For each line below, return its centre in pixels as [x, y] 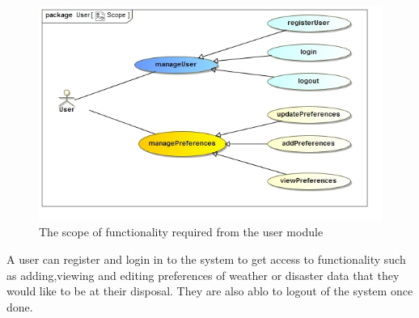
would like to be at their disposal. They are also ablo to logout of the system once [210, 291]
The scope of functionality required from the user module [181, 232]
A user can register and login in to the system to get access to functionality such [206, 259]
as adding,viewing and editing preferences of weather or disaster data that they [203, 275]
